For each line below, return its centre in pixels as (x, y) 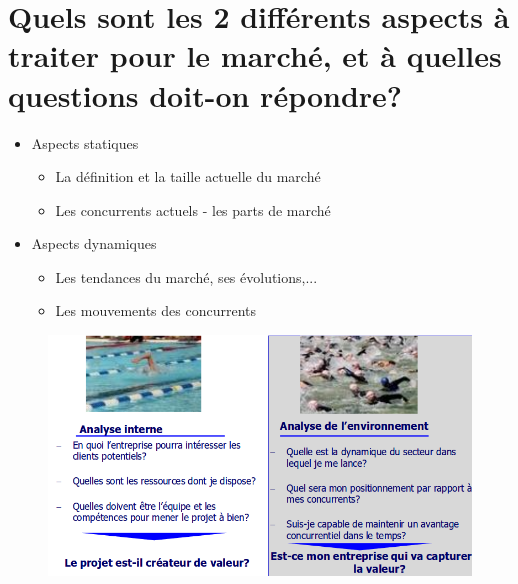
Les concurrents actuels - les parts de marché (193, 209)
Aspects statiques (85, 142)
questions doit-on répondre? (205, 94)
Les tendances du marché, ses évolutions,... (186, 276)
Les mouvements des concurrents (156, 310)
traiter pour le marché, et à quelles (255, 55)
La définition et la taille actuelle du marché (188, 176)
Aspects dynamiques (94, 243)
